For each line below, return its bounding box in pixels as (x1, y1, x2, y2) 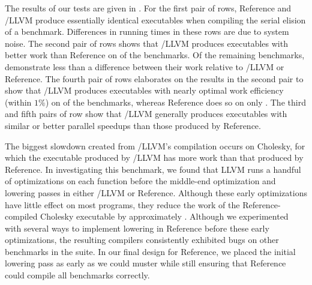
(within (5, 95, 32, 108)
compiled (5, 210, 38, 223)
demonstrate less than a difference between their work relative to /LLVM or (5, 60, 284, 73)
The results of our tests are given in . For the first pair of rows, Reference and (5, 2, 292, 14)
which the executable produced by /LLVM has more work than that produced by (5, 151, 304, 164)
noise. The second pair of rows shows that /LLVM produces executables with (5, 37, 288, 49)
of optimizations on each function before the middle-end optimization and (5, 175, 276, 187)
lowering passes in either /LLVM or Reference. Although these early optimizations (5, 186, 307, 199)
